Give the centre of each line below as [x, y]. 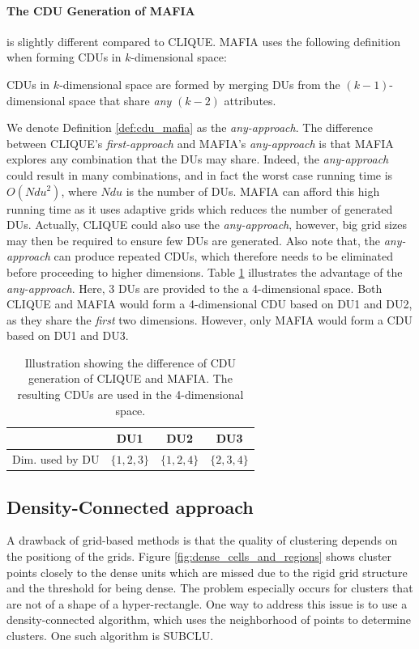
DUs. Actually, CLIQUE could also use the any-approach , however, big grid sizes [207, 225]
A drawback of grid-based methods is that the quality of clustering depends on [202, 540]
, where [79, 191]
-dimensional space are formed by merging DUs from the [200, 84]
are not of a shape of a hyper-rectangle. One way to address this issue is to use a [207, 603]
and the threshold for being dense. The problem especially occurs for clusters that [210, 588]
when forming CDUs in [64, 57]
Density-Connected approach [130, 506]
